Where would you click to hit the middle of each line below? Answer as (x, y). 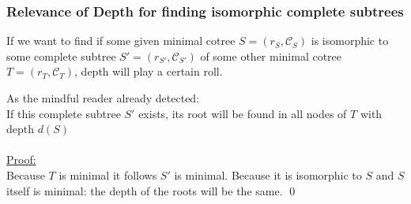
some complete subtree (61, 56)
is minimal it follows (108, 174)
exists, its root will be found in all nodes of (243, 113)
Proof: (21, 159)
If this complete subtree (64, 113)
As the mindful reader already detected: (103, 98)
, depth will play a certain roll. (149, 71)
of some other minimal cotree (271, 56)
